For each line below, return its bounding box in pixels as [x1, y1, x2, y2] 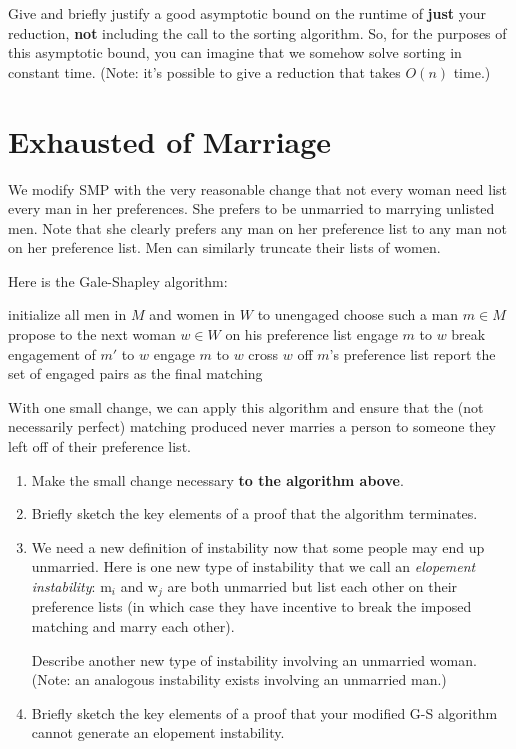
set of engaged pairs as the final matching [8, 363, 263, 384]
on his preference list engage [225, 324, 398, 345]
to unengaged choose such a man [257, 304, 459, 325]
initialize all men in [8, 304, 127, 325]
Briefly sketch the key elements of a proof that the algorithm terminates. [31, 503, 478, 524]
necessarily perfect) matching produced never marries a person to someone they [8, 416, 496, 437]
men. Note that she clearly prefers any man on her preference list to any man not [8, 217, 507, 238]
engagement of [8, 343, 96, 364]
